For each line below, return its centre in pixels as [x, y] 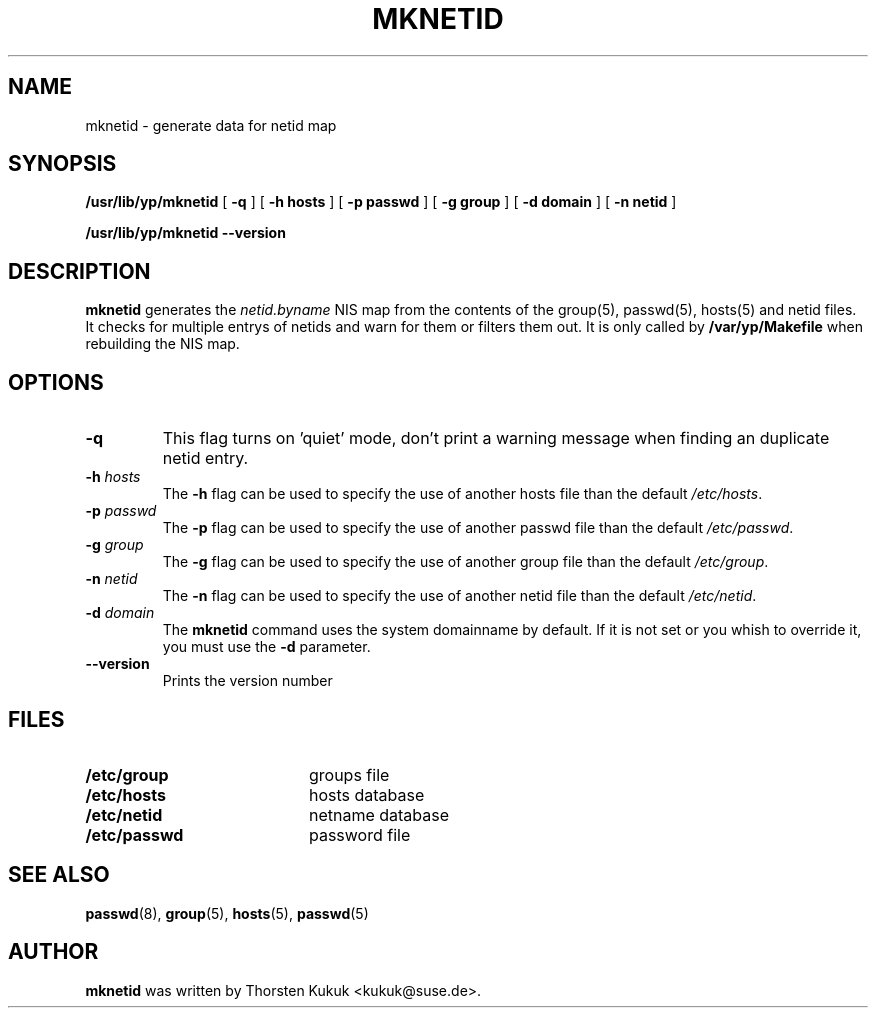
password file [359, 834]
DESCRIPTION [79, 271]
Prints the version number [247, 681]
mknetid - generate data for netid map [211, 125]
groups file [349, 774]
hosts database [366, 794]
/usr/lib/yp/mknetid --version [185, 233]
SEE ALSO [59, 875]
